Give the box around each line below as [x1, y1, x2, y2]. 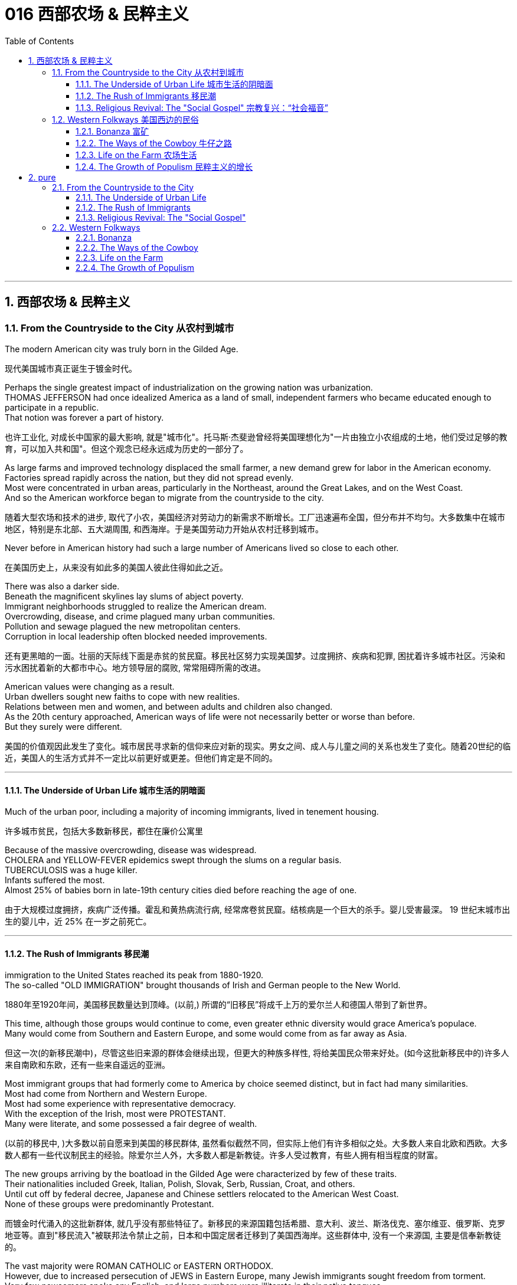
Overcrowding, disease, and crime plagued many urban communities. [5, 611, 275, 621]
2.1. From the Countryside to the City [52, 182, 194, 192]
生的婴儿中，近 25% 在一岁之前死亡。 [5, 916, 152, 927]
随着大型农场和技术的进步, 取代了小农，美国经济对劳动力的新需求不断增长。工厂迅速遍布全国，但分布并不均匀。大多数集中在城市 [5, 512, 505, 522]
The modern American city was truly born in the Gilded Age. [5, 343, 238, 354]
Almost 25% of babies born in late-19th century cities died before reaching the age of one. [5, 885, 357, 896]
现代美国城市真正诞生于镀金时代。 [5, 363, 137, 373]
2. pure [28, 172, 56, 182]
